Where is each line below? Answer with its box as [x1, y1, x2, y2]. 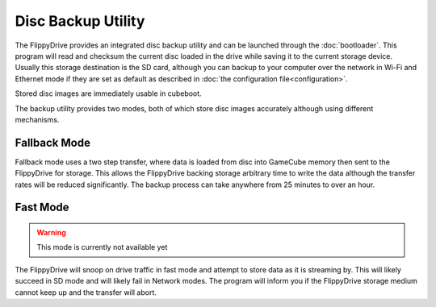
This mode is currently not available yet [36, 243, 168, 252]
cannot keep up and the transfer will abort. [15, 287, 157, 297]
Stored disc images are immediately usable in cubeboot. [15, 89, 202, 98]
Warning [36, 227, 66, 237]
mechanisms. [15, 114, 60, 124]
